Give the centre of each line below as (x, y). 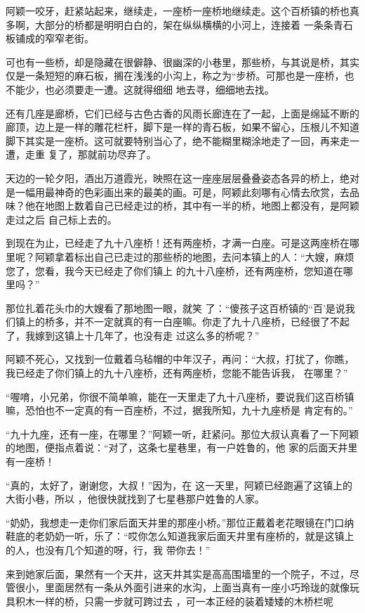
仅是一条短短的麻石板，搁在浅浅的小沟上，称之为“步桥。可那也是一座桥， (175, 76)
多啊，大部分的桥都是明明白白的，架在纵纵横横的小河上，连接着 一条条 (170, 24)
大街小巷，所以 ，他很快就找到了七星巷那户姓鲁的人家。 (135, 499)
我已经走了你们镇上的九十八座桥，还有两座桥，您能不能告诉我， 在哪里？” (177, 373)
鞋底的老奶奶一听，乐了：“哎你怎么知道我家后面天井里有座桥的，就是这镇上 (180, 536)
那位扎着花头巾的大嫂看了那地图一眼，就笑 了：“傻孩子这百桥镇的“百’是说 (175, 308)
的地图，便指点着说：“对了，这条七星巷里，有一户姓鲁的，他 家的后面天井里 (182, 447)
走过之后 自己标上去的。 (61, 219)
